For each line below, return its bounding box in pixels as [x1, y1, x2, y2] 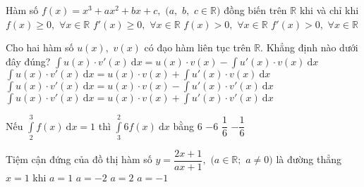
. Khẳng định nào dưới [260, 40, 358, 55]
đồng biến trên [224, 3, 287, 17]
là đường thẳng [276, 152, 341, 167]
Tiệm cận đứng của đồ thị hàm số [6, 152, 152, 167]
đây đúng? [6, 53, 51, 68]
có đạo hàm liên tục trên [144, 40, 251, 55]
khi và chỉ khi [299, 3, 359, 17]
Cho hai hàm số [6, 40, 74, 55]
